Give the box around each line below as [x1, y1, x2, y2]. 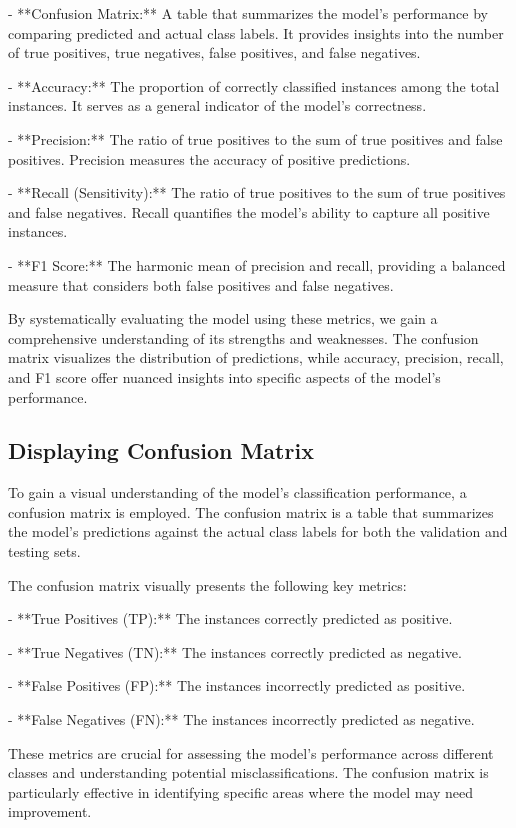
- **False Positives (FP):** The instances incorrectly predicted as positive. [8, 675, 466, 696]
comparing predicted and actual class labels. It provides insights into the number [8, 22, 504, 43]
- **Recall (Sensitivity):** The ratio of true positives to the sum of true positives [8, 182, 506, 203]
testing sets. [8, 541, 81, 562]
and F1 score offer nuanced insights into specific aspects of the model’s [8, 366, 441, 387]
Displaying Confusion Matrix [8, 435, 314, 466]
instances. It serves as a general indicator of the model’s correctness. [8, 95, 427, 116]
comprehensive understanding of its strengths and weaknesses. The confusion [8, 327, 479, 348]
